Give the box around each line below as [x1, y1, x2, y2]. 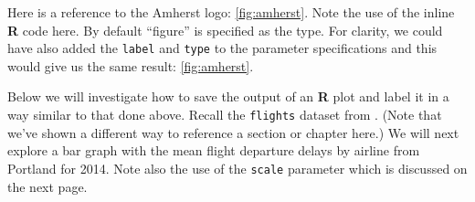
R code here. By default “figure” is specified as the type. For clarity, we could [7, 20, 443, 39]
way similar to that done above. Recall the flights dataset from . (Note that [7, 105, 442, 124]
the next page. [7, 176, 88, 196]
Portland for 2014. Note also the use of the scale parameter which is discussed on [7, 158, 468, 177]
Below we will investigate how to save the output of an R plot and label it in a [7, 87, 449, 106]
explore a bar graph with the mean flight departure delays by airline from [7, 141, 420, 160]
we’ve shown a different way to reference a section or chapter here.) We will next [7, 122, 459, 142]
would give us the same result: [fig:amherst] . [7, 56, 254, 75]
